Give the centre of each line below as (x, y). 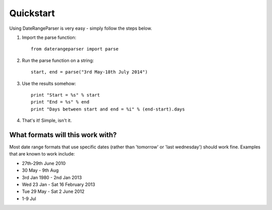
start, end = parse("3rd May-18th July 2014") (89, 72)
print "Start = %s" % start (65, 95)
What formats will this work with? (63, 135)
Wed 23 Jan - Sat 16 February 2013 (58, 184)
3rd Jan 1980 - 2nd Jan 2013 (52, 177)
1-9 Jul (29, 198)
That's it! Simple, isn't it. (47, 121)
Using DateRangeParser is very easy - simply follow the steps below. (81, 28)
